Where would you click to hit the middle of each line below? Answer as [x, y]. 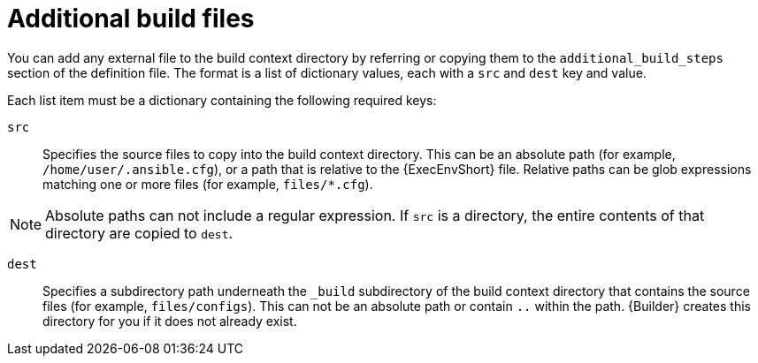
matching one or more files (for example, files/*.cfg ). [208, 184]
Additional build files [131, 19]
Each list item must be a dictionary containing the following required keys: [222, 100]
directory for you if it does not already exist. [170, 321]
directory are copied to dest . [139, 233]
